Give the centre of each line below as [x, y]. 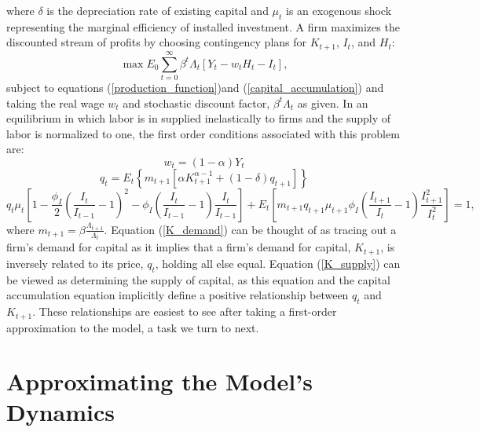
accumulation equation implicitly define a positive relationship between [178, 295]
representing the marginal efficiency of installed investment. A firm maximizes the [203, 26]
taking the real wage [55, 103]
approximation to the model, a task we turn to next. [133, 327]
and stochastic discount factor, [196, 103]
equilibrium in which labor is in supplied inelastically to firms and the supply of [199, 118]
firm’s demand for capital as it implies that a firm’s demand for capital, [179, 247]
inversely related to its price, [75, 263]
